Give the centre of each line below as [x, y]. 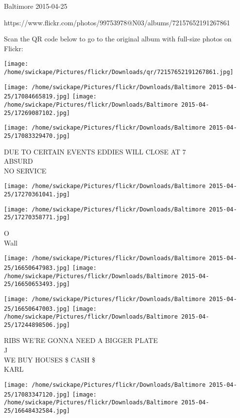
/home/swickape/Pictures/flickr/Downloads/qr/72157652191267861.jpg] [119, 72]
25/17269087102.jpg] [37, 113]
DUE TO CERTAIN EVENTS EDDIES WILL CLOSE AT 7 [95, 151]
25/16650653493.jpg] [37, 284]
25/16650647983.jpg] [37, 268]
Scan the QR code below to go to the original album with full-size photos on [118, 39]
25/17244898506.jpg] [37, 325]
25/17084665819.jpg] [37, 97]
